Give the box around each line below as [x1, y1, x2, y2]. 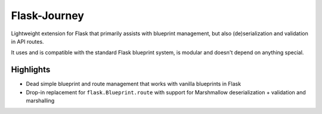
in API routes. [11, 38, 44, 45]
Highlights [11, 64, 51, 75]
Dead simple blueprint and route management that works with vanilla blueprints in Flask [26, 81, 241, 88]
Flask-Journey [11, 9, 85, 22]
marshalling [26, 97, 55, 104]
